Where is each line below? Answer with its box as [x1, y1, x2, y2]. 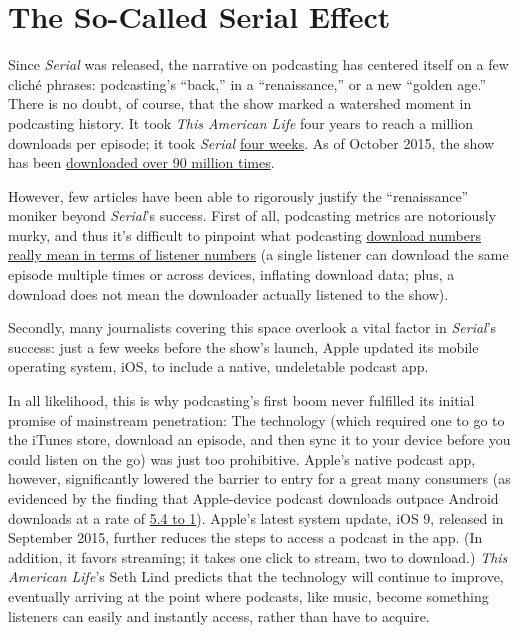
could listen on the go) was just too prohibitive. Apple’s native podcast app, [8, 448, 476, 469]
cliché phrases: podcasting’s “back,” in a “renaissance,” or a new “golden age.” [8, 73, 487, 94]
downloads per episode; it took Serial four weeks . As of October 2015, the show [8, 132, 495, 153]
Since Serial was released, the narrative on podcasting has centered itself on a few [8, 54, 509, 75]
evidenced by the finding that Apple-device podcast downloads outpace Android [8, 488, 499, 508]
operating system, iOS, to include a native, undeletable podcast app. [8, 356, 429, 377]
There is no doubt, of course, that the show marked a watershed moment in [8, 93, 472, 114]
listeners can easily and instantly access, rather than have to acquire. [8, 605, 430, 626]
